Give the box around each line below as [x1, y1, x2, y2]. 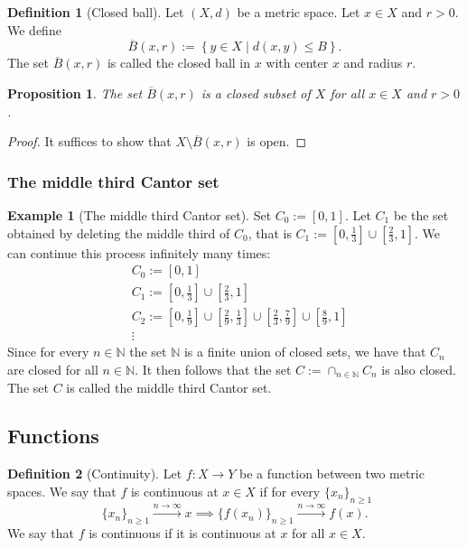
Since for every [7, 342, 89, 361]
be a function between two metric [239, 464, 425, 483]
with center [266, 53, 329, 72]
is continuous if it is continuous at [89, 524, 276, 543]
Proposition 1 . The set [7, 84, 143, 102]
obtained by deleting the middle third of [7, 223, 230, 242]
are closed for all [7, 359, 98, 378]
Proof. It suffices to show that [7, 132, 172, 151]
